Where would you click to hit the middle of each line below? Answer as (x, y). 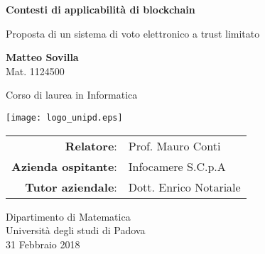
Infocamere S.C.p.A (177, 166)
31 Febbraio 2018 (43, 244)
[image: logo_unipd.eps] (64, 117)
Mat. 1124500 (35, 71)
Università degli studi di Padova (76, 230)
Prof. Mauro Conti (174, 145)
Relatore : (91, 145)
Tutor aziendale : (71, 187)
